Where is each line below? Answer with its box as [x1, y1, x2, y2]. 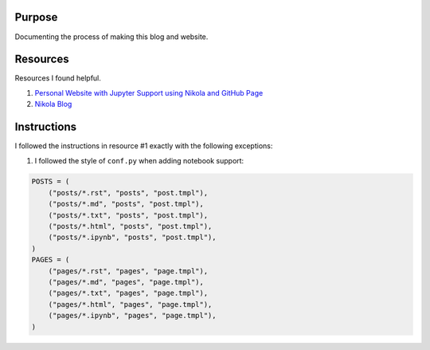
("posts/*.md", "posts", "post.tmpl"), [48, 199, 205, 209]
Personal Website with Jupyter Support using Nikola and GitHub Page [34, 88, 264, 97]
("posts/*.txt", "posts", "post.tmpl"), [48, 210, 209, 219]
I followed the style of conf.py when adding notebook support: [34, 155, 244, 165]
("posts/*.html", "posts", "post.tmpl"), [48, 222, 213, 231]
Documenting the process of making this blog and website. [14, 32, 209, 41]
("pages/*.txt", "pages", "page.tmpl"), [48, 289, 209, 298]
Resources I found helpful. [14, 73, 101, 83]
